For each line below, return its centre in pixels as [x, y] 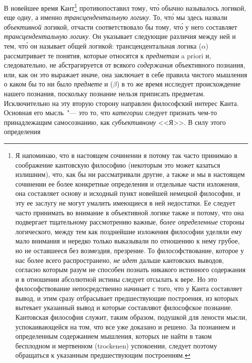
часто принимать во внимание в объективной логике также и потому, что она [130, 212]
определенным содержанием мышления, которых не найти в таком [113, 336]
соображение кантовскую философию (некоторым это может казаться [118, 164]
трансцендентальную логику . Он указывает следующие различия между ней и [120, 36]
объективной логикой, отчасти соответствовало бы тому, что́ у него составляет [121, 26]
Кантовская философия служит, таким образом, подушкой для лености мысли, [131, 317]
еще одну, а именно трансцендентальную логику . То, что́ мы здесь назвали [116, 17]
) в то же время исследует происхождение [179, 84]
